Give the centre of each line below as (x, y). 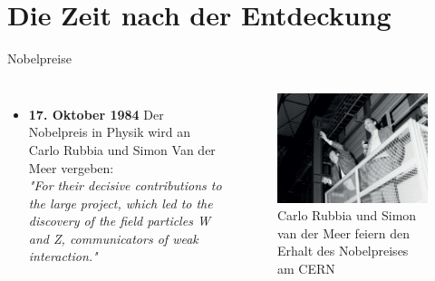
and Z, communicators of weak (113, 238)
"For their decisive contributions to (125, 185)
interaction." (63, 256)
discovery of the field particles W (119, 221)
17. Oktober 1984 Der (96, 114)
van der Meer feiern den (343, 233)
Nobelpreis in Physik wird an (109, 132)
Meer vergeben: (71, 167)
